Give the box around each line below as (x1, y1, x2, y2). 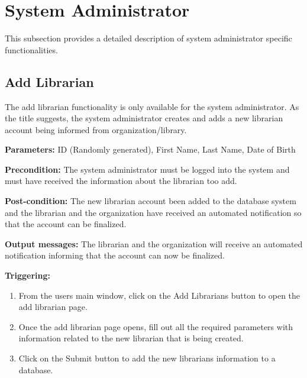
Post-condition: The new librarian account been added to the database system (5, 195, 296, 207)
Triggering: (5, 269, 50, 282)
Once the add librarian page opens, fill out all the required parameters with (18, 320, 293, 332)
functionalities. (5, 43, 58, 56)
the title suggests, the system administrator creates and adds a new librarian (5, 112, 283, 124)
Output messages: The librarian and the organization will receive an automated (5, 237, 303, 250)
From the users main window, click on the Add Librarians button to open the (18, 289, 300, 301)
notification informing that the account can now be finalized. (5, 249, 225, 261)
